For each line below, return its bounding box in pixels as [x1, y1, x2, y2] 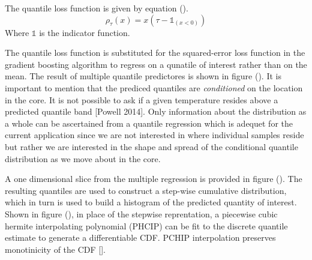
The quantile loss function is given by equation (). [5, 2, 188, 14]
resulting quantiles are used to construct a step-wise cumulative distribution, [5, 184, 287, 196]
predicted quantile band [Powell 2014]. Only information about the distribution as [5, 105, 307, 118]
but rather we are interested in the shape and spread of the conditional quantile [5, 140, 298, 153]
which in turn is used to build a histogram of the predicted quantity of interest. [5, 196, 297, 208]
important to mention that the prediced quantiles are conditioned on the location [5, 81, 303, 94]
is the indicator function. [39, 26, 130, 38]
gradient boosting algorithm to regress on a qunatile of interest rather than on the [5, 58, 307, 70]
